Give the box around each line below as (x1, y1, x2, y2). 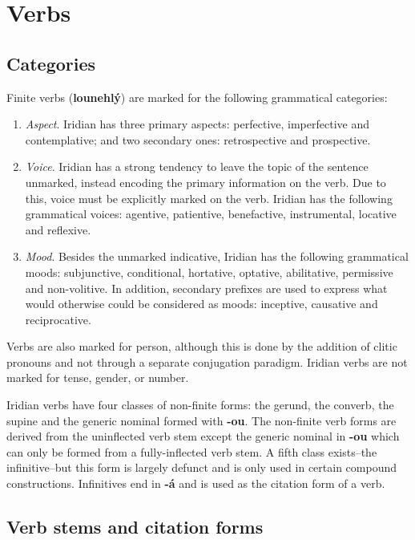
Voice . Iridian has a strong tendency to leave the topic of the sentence (25, 158, 369, 175)
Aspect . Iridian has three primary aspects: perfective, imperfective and (25, 116, 369, 132)
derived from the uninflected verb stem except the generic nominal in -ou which (6, 428, 400, 445)
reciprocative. (25, 311, 91, 327)
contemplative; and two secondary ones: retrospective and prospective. (25, 131, 371, 148)
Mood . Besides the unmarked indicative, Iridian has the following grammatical (25, 248, 409, 265)
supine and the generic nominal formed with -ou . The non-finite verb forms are (6, 412, 397, 428)
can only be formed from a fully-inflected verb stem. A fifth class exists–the (6, 443, 377, 460)
